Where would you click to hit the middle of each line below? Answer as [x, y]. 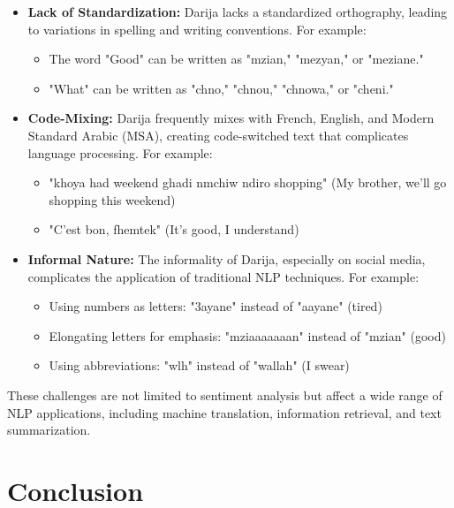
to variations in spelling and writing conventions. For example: [197, 29]
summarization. [49, 430]
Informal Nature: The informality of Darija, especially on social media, [227, 258]
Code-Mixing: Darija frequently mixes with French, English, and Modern [231, 118]
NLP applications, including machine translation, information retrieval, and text [224, 412]
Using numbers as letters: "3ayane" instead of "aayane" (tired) [216, 306]
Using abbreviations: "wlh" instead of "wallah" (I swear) [199, 365]
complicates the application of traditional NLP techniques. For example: [223, 276]
